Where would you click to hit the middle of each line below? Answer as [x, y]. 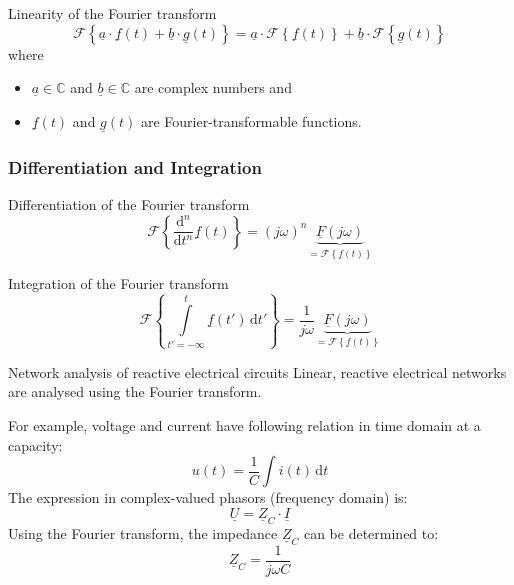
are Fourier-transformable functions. [251, 120]
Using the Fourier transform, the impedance [143, 532]
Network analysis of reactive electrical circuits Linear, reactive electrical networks [257, 371]
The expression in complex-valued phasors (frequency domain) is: [208, 497]
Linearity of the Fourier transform [112, 13]
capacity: [35, 444]
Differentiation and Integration [135, 166]
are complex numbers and [213, 87]
